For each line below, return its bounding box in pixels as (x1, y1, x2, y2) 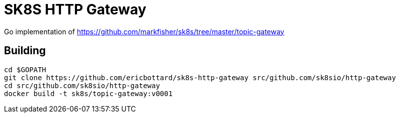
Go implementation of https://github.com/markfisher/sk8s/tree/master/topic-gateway (4, 27, 284, 36)
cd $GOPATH (4, 65, 46, 74)
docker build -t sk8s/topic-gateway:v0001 (4, 89, 173, 98)
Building (4, 44, 46, 57)
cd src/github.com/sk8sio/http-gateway (4, 81, 160, 90)
